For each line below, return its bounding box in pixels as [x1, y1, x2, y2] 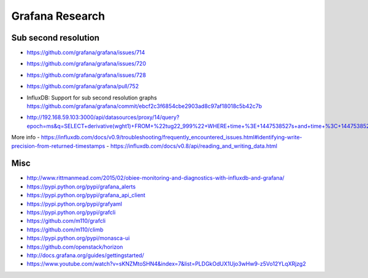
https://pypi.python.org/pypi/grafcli [26, 209, 116, 216]
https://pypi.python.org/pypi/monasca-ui [26, 234, 130, 242]
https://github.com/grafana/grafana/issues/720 [26, 60, 147, 68]
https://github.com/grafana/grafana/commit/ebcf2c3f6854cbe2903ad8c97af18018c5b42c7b [26, 102, 263, 110]
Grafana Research [11, 9, 105, 23]
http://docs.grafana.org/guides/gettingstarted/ [26, 252, 144, 259]
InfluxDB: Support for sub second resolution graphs [26, 94, 158, 101]
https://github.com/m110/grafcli [26, 217, 106, 225]
